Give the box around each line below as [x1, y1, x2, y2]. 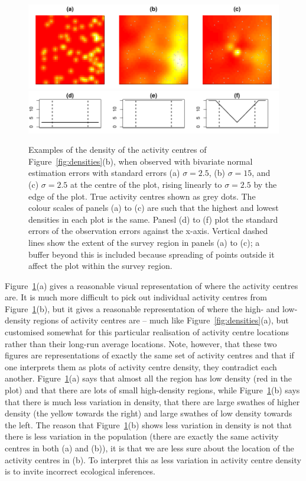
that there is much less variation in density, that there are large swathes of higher [5, 395, 300, 408]
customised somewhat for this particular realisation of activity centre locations [5, 326, 289, 338]
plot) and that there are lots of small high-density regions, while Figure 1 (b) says [5, 384, 300, 396]
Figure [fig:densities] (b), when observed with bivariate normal [28, 155, 253, 167]
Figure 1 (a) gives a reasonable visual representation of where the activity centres [5, 279, 298, 291]
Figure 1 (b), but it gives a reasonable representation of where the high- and [5, 302, 280, 315]
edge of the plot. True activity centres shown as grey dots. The [28, 190, 256, 202]
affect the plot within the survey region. [28, 259, 172, 272]
